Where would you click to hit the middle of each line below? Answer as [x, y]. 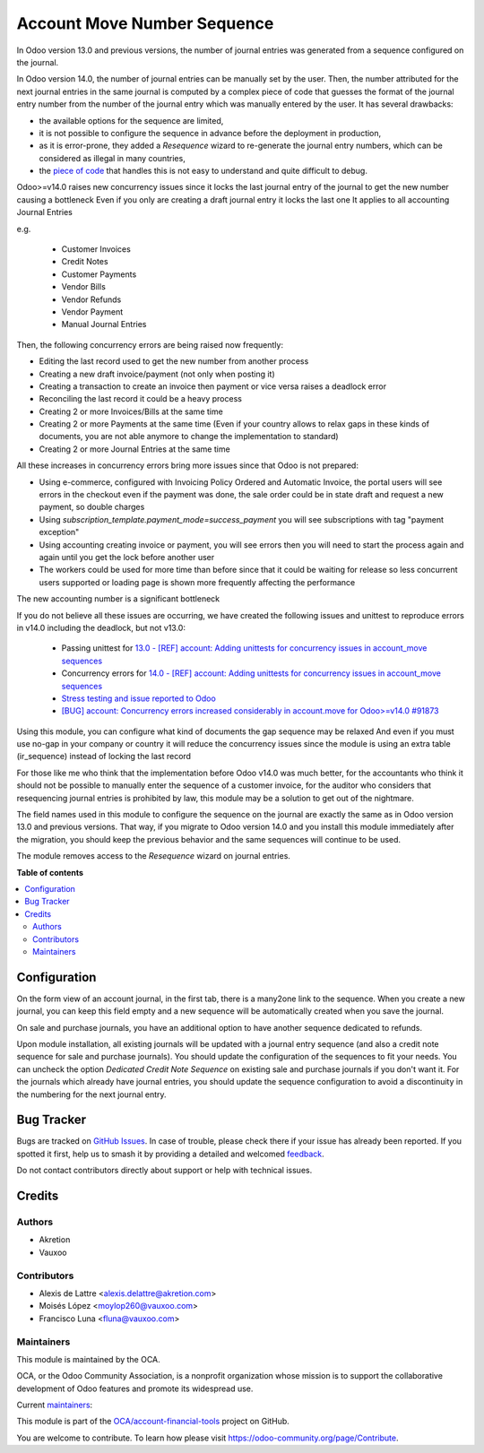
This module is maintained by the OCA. [88, 1359]
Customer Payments [99, 274]
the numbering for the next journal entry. [91, 1094]
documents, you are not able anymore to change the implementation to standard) [189, 437]
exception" [59, 532]
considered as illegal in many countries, [112, 158]
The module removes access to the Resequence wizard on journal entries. [154, 856]
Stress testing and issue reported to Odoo [139, 698]
